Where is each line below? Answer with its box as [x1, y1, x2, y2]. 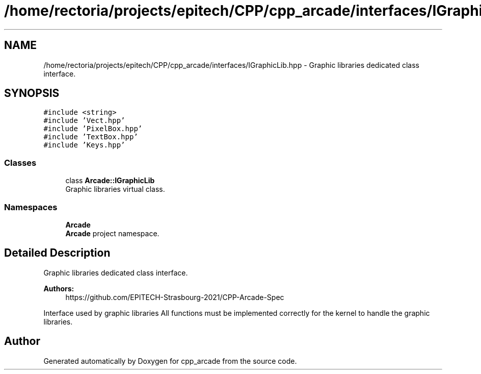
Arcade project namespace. [65, 229, 159, 238]
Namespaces [4, 202, 58, 212]
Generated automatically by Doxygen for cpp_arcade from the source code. [43, 356, 297, 365]
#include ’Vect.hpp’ [43, 116, 125, 125]
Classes [4, 157, 37, 168]
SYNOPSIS [4, 87, 60, 100]
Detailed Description [4, 246, 111, 260]
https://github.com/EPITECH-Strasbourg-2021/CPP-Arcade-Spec [65, 292, 284, 302]
